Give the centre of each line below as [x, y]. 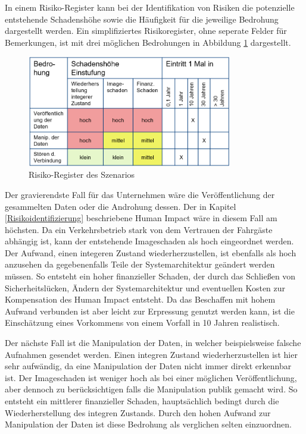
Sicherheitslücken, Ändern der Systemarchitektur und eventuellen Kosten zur [145, 287]
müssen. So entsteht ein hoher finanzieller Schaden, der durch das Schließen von [150, 276]
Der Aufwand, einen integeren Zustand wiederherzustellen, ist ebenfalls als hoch [151, 252]
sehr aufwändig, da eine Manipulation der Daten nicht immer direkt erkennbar [148, 366]
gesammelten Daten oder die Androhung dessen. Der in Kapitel [121, 206]
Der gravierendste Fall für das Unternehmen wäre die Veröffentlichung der [140, 194]
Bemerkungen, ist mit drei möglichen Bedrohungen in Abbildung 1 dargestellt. [148, 42]
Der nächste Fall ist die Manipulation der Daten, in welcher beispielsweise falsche [153, 343]
